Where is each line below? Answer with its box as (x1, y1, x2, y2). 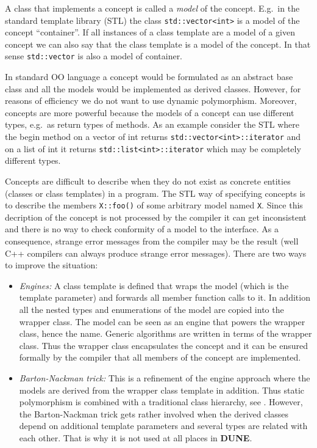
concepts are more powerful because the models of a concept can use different (5, 106, 294, 119)
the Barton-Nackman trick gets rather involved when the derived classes (19, 407, 289, 420)
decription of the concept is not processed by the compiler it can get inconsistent (5, 210, 307, 223)
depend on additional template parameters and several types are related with (19, 419, 308, 432)
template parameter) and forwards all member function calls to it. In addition (19, 291, 310, 304)
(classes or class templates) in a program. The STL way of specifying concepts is (5, 186, 305, 199)
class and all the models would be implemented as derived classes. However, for (5, 82, 301, 95)
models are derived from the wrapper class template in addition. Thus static (19, 383, 305, 396)
